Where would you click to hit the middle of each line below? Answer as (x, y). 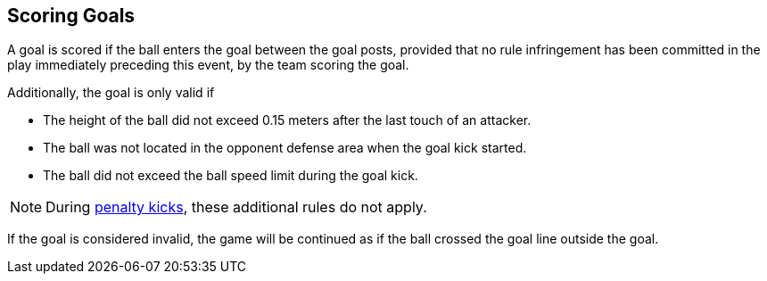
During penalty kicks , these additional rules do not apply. (236, 207)
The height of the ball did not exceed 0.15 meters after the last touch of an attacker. (287, 120)
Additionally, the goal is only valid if (111, 93)
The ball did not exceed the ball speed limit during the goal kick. (231, 176)
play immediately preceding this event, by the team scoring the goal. (208, 65)
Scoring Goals (71, 16)
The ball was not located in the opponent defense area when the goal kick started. (285, 148)
